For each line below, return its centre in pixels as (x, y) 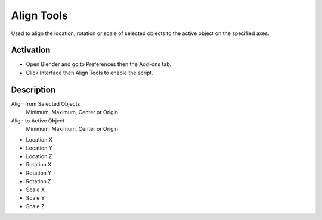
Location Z (39, 156)
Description (33, 89)
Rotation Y (39, 173)
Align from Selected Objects (46, 103)
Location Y (39, 148)
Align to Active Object (38, 120)
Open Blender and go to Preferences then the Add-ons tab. (99, 64)
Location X (39, 140)
